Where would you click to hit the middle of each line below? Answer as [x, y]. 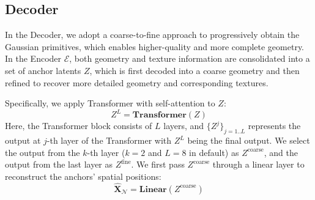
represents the [274, 126]
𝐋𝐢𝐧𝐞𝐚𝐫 [153, 189]
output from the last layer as [59, 164]
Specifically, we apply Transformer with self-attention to [110, 103]
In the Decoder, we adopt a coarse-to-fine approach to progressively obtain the [152, 35]
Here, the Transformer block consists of [79, 126]
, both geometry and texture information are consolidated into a [190, 58]
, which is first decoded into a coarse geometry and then [195, 70]
